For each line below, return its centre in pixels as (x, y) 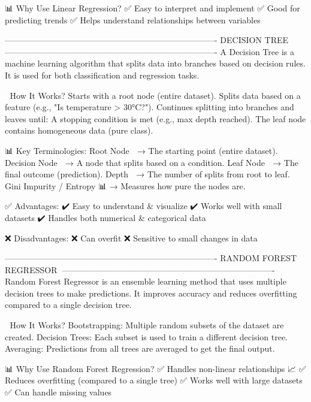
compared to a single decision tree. (68, 305)
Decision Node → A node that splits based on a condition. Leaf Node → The (152, 162)
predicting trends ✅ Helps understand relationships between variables (133, 19)
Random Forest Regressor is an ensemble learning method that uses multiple (146, 281)
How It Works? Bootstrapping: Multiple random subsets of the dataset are (147, 325)
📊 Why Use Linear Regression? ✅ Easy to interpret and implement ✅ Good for (153, 8)
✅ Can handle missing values (58, 392)
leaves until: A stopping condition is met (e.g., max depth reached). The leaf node (155, 118)
